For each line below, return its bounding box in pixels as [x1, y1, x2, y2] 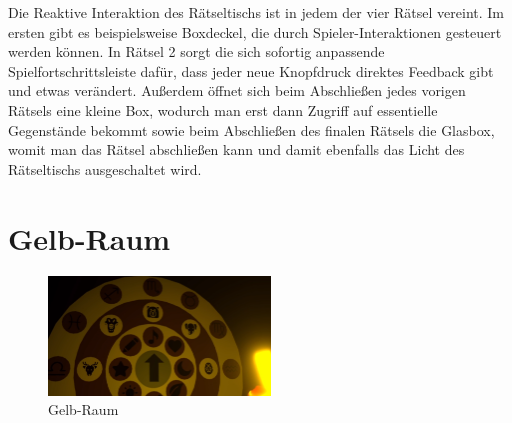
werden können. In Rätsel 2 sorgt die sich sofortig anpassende [8, 41, 385, 62]
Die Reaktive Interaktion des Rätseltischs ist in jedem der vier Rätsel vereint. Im [8, 2, 504, 22]
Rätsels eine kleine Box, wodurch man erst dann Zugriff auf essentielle [8, 99, 438, 120]
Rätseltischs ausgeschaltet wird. [8, 158, 202, 179]
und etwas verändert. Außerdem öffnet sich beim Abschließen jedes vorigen [8, 80, 466, 101]
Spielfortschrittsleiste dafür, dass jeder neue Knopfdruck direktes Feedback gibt [8, 60, 494, 81]
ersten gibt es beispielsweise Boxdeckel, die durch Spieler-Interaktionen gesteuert [8, 21, 502, 42]
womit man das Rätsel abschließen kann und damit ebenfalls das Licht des [8, 139, 465, 160]
